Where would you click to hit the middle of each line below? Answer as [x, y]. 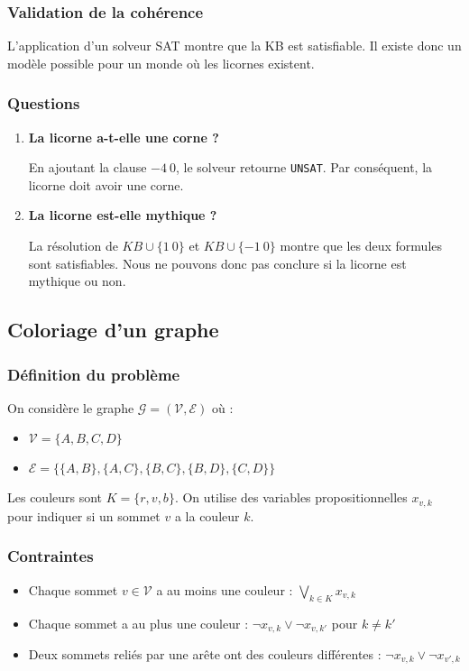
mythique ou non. [77, 281]
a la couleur [207, 515]
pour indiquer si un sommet [84, 515]
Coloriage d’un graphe [113, 330]
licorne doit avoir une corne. [106, 184]
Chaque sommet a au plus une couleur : [138, 623]
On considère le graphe [71, 407]
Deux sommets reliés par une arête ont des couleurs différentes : [205, 653]
